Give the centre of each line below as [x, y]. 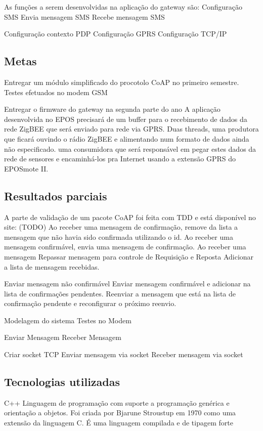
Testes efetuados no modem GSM [56, 92]
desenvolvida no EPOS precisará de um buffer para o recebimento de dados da [126, 119]
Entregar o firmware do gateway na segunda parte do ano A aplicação [112, 109]
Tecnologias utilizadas [62, 382]
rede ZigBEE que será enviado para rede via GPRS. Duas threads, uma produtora [131, 129]
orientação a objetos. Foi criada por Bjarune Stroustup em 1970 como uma [120, 413]
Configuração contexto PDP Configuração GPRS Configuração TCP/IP [116, 34]
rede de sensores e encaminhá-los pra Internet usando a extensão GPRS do [120, 159]
